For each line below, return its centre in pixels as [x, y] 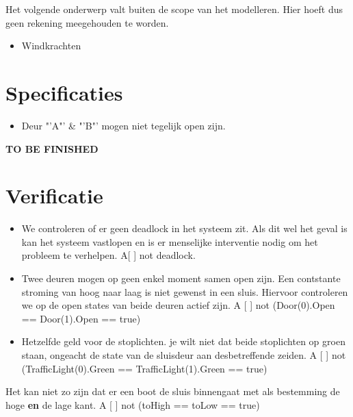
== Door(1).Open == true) [81, 318]
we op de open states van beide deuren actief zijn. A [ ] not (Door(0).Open [178, 305]
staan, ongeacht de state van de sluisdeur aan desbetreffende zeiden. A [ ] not [184, 354]
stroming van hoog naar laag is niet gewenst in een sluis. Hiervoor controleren [185, 291]
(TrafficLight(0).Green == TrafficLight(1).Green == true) [144, 368]
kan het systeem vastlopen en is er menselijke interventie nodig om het [170, 241]
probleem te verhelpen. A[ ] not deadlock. [108, 255]
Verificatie [54, 195]
